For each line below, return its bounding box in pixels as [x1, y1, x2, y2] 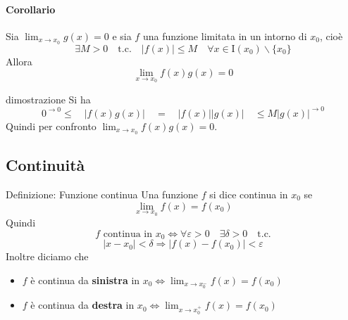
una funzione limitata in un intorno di [142, 28, 307, 43]
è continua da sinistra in [30, 272, 140, 287]
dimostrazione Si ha [6, 91, 91, 106]
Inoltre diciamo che [6, 249, 89, 264]
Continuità [6, 154, 85, 176]
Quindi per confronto [6, 118, 97, 133]
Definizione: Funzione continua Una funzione [6, 187, 199, 202]
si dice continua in [209, 187, 288, 202]
